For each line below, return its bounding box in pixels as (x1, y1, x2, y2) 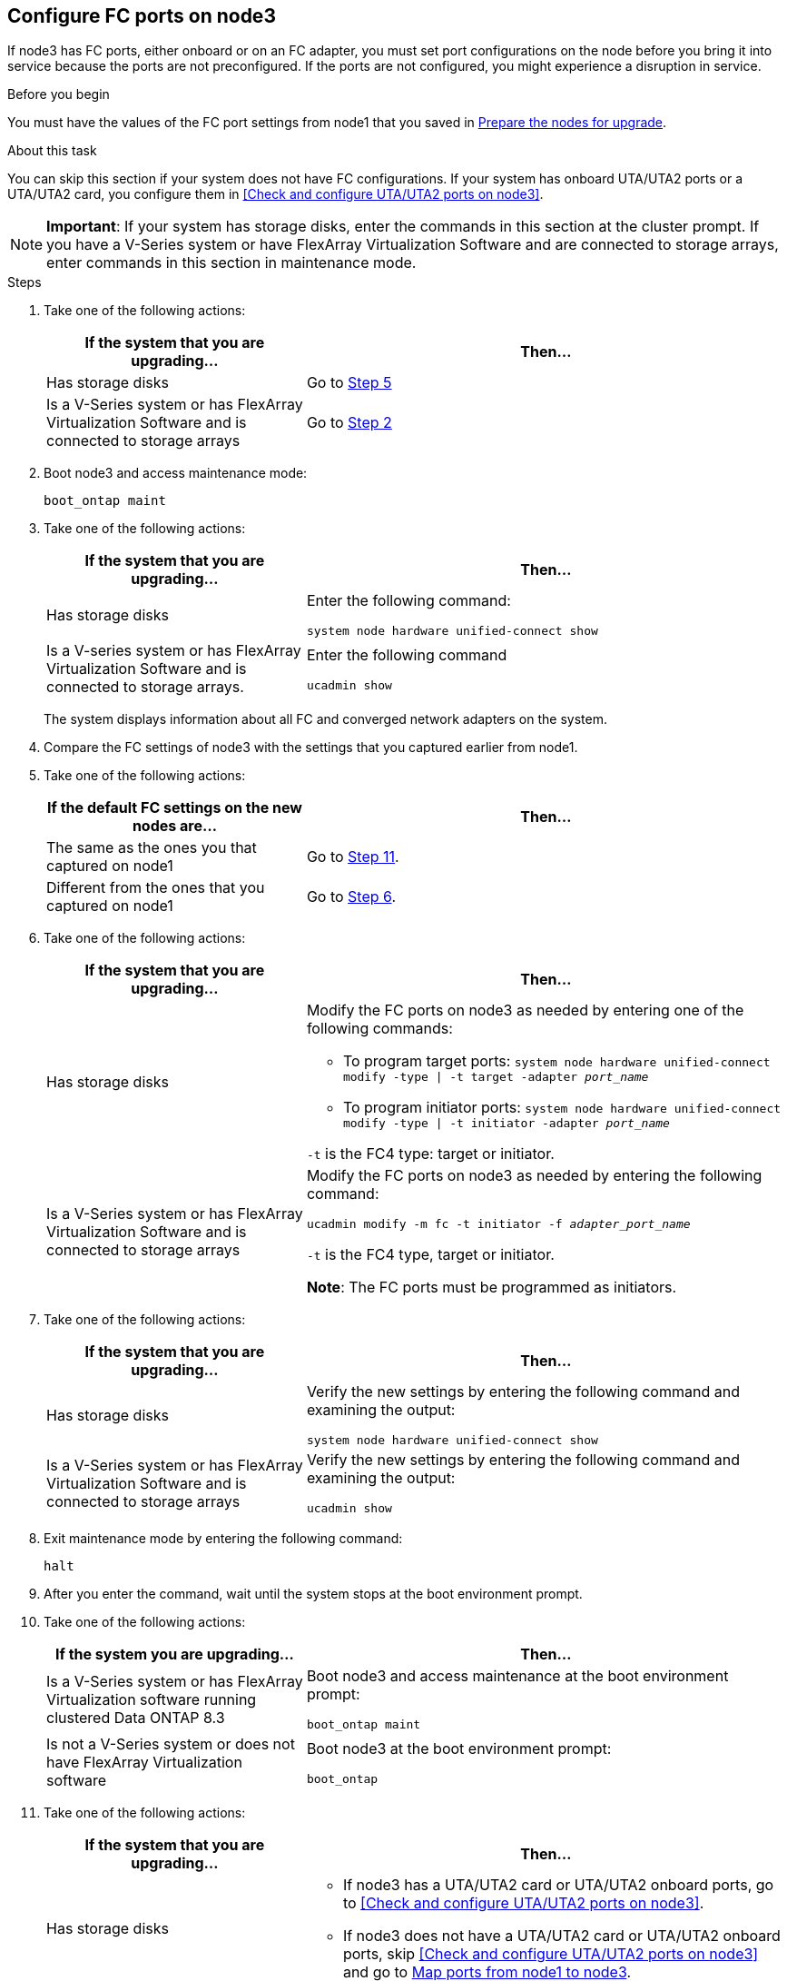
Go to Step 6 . (306, 887, 397, 906)
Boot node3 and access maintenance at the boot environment (306, 1667, 729, 1686)
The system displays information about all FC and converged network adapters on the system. (44, 711, 607, 728)
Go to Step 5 (306, 373, 392, 392)
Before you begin (7, 86, 110, 103)
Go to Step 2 (306, 413, 392, 432)
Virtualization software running (46, 1689, 257, 1709)
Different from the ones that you (46, 878, 265, 897)
